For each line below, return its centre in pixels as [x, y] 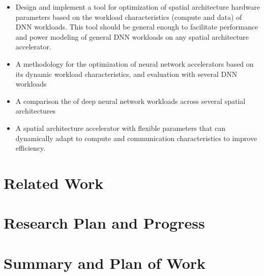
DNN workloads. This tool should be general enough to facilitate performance [137, 27]
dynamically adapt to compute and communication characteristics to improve [136, 138]
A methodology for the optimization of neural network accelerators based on [135, 63]
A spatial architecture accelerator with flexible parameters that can [120, 128]
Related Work [54, 183]
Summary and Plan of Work [105, 263]
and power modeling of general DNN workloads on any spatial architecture [132, 36]
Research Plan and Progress [104, 223]
